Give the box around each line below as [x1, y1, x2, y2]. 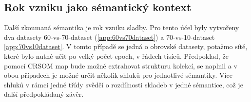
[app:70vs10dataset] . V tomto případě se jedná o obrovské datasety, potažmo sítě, [4, 41, 248, 51]
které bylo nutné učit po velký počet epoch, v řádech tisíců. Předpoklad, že [4, 51, 229, 61]
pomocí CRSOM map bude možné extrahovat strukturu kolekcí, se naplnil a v [4, 60, 237, 70]
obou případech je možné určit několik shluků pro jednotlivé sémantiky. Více [4, 70, 232, 80]
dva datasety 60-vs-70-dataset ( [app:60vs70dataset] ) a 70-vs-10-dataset [4, 32, 215, 42]
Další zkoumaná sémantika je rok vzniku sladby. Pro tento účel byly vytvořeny [4, 22, 239, 33]
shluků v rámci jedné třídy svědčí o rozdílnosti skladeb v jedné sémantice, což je [4, 79, 243, 89]
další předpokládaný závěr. [4, 89, 84, 99]
